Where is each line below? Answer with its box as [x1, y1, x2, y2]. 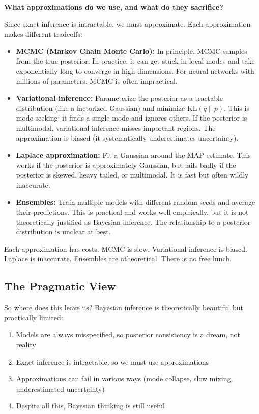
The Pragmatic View [4, 278, 116, 294]
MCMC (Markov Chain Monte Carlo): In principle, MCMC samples [16, 45, 247, 56]
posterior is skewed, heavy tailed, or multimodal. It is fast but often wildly [16, 169, 249, 180]
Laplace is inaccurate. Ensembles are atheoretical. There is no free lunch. [4, 253, 232, 264]
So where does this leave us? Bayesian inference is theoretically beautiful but [4, 302, 244, 313]
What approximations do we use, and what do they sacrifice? [4, 2, 223, 12]
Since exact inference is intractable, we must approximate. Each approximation [4, 18, 251, 29]
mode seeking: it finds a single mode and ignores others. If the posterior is [16, 112, 247, 123]
